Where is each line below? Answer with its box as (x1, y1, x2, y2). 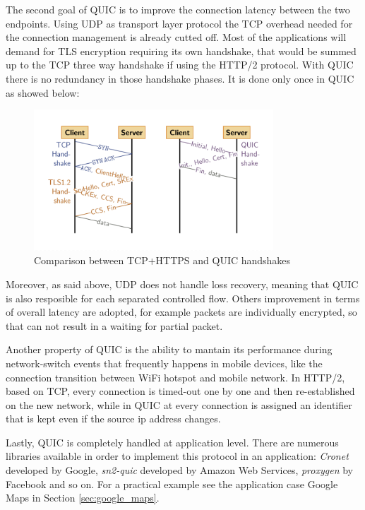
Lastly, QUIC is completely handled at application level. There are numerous (6, 434, 339, 449)
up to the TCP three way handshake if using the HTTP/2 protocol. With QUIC (6, 57, 354, 72)
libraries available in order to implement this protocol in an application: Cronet (6, 449, 349, 463)
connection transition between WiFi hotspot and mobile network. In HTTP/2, (6, 369, 345, 384)
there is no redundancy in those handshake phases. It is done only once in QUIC (6, 71, 354, 85)
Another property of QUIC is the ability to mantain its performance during (6, 342, 333, 357)
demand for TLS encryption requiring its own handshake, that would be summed (6, 43, 357, 58)
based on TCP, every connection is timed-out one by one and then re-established (6, 384, 355, 398)
